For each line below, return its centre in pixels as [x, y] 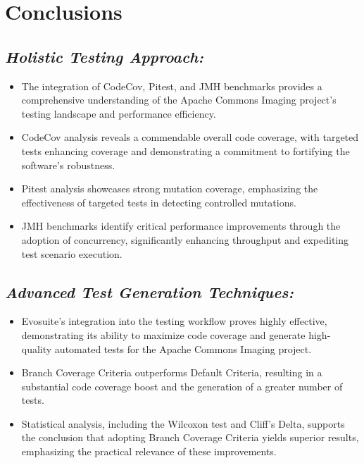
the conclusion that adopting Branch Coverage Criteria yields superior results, [190, 437]
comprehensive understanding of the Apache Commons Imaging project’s [179, 100]
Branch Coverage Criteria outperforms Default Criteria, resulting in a [172, 372]
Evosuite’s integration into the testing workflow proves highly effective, [174, 321]
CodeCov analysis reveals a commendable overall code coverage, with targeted [190, 137]
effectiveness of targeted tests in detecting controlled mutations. [159, 202]
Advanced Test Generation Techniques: [150, 291]
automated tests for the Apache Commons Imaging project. [183, 348]
